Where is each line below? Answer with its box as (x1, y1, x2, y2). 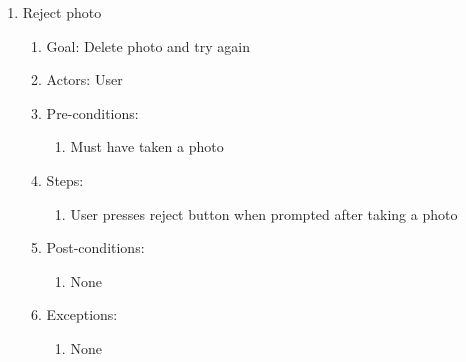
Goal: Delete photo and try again (46, 35, 250, 56)
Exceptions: (46, 304, 118, 325)
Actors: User (46, 69, 123, 90)
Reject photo (22, 2, 102, 22)
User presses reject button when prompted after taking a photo (70, 203, 458, 224)
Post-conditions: (46, 237, 145, 258)
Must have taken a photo (70, 136, 224, 157)
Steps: (46, 169, 84, 190)
